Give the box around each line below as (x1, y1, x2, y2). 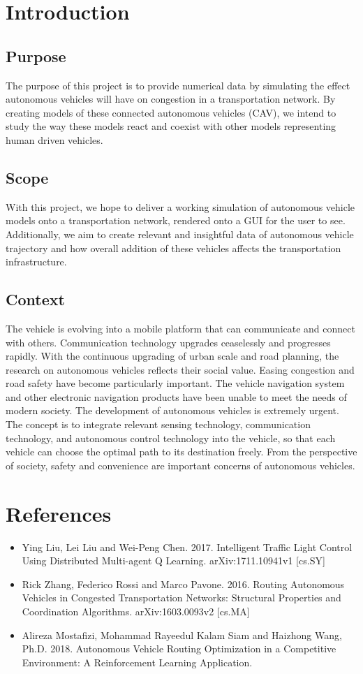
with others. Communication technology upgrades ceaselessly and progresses (6, 335, 331, 349)
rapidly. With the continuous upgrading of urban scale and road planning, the (6, 349, 339, 363)
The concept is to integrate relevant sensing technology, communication (6, 417, 311, 432)
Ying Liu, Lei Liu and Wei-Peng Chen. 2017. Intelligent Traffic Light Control (22, 539, 353, 554)
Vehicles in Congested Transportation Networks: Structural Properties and (22, 590, 341, 605)
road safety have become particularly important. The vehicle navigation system (6, 376, 345, 390)
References (6, 499, 112, 527)
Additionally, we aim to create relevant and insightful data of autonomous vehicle (6, 226, 354, 241)
